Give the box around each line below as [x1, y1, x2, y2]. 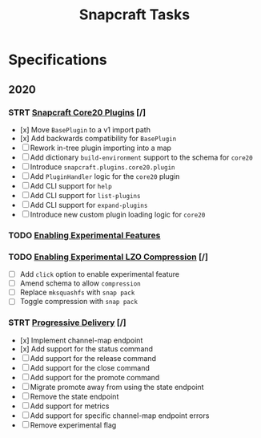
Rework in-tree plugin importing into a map [30, 143, 172, 152]
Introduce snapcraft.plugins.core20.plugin [30, 162, 175, 172]
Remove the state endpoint [30, 391, 119, 401]
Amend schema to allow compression [19, 278, 142, 288]
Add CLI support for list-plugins [30, 190, 141, 200]
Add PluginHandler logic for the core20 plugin [30, 171, 180, 181]
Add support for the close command [30, 363, 150, 372]
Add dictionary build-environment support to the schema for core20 [30, 152, 254, 162]
